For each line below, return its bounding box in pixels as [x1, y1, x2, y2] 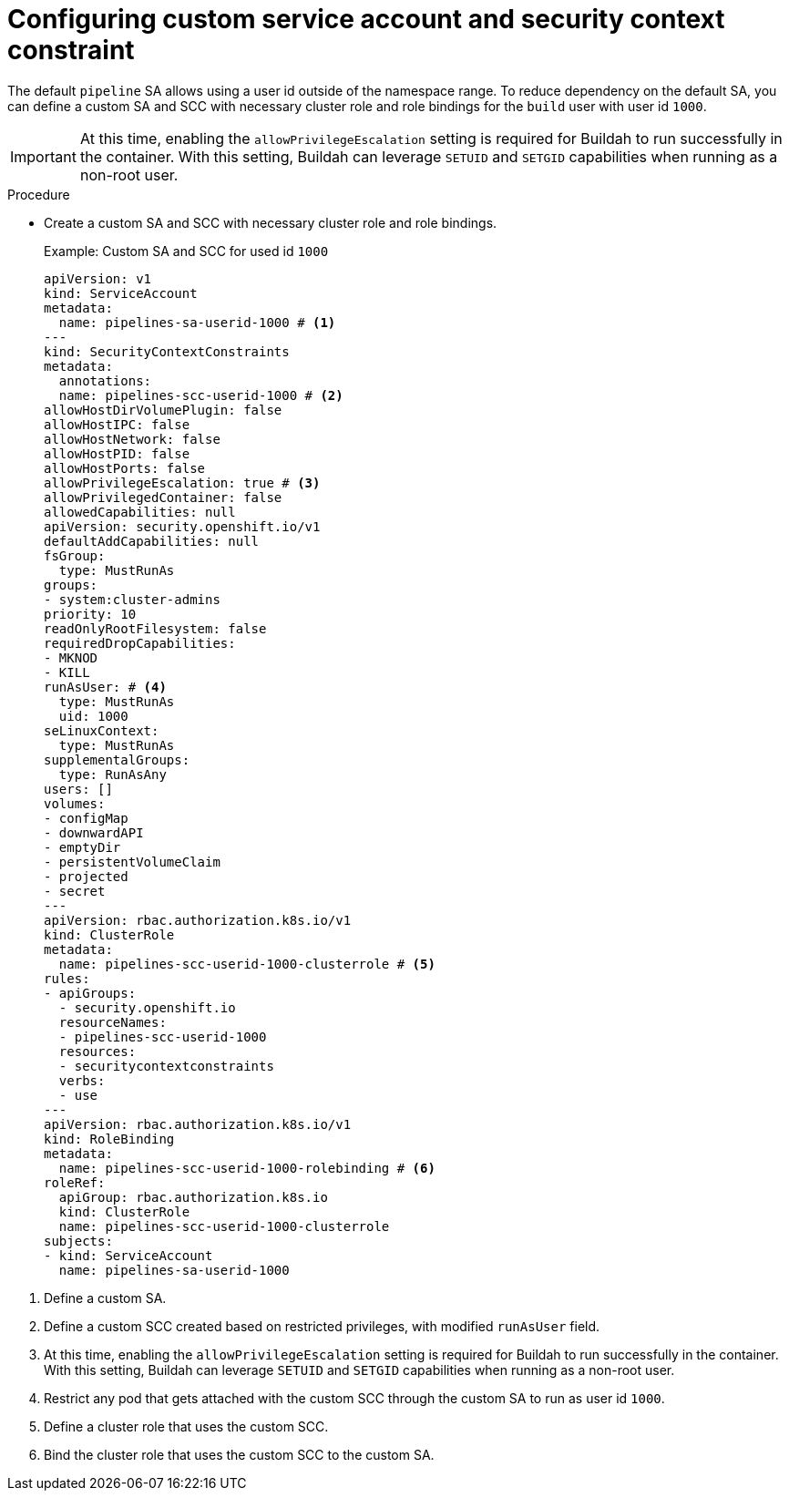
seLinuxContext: [44, 723, 159, 738]
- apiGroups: [44, 985, 137, 1000]
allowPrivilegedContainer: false [44, 489, 282, 505]
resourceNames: [58, 1014, 167, 1030]
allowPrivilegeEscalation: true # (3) [44, 475, 321, 490]
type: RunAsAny [58, 766, 167, 782]
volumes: [44, 795, 106, 811]
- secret [44, 883, 106, 898]
